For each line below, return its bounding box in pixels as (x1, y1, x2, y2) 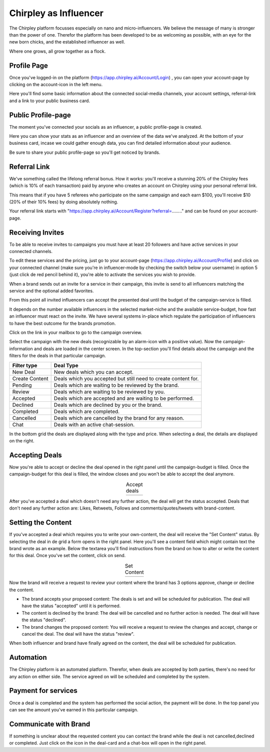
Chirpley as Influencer (9, 8, 103, 19)
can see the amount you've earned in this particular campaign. (9, 706, 138, 712)
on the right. (9, 437, 34, 443)
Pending (12, 381, 32, 388)
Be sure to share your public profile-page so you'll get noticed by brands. (9, 149, 160, 155)
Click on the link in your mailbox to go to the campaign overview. (9, 329, 142, 335)
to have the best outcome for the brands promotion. (9, 320, 116, 326)
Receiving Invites (9, 228, 64, 236)
